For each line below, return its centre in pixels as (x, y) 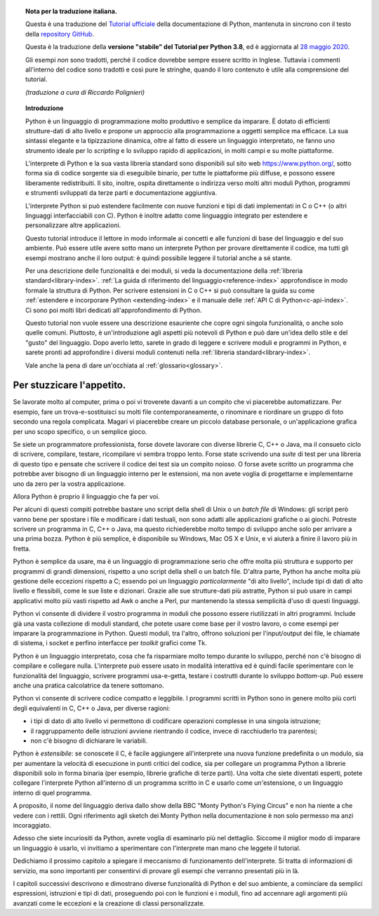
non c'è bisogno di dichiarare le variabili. (89, 741)
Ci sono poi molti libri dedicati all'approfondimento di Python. (114, 310)
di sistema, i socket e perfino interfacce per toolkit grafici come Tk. (110, 643)
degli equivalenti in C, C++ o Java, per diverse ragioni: (92, 708)
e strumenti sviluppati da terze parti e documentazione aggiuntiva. (121, 193)
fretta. (22, 548)
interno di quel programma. (52, 793)
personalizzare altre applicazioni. (73, 225)
